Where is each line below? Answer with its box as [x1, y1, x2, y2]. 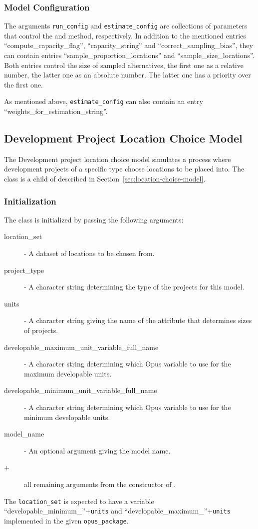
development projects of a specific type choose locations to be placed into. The [4, 163, 245, 174]
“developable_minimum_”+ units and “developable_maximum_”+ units [4, 505, 231, 516]
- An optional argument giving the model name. [24, 445, 171, 455]
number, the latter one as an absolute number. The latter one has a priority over [4, 69, 251, 80]
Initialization [4, 194, 56, 207]
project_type [4, 264, 44, 275]
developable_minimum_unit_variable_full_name [4, 385, 157, 395]
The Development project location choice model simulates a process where [4, 153, 231, 164]
